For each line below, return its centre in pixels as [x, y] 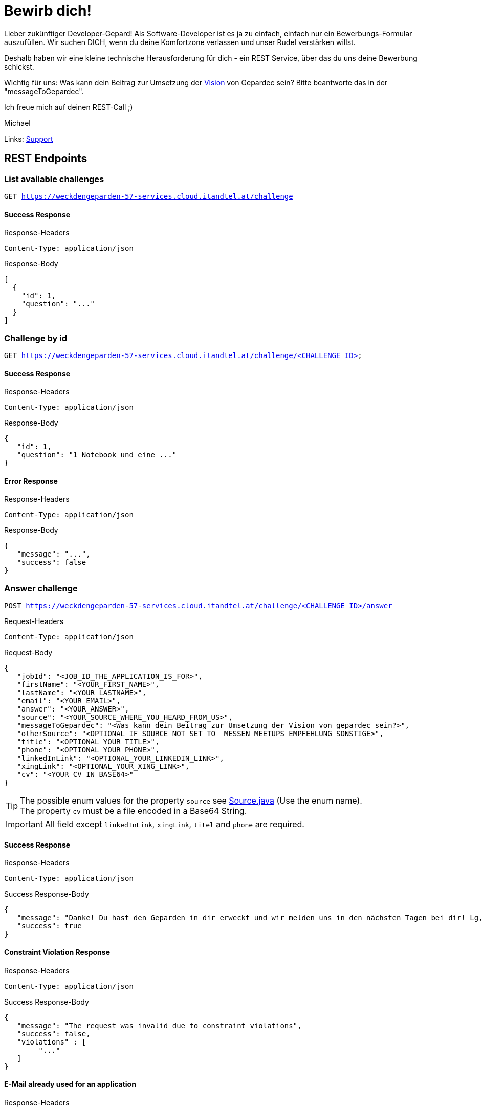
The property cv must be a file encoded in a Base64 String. [134, 811]
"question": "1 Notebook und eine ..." [97, 455]
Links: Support [29, 139]
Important [24, 824]
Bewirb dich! [48, 11]
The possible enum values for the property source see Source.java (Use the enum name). [191, 801]
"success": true [49, 926]
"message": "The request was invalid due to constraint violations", [159, 1025]
